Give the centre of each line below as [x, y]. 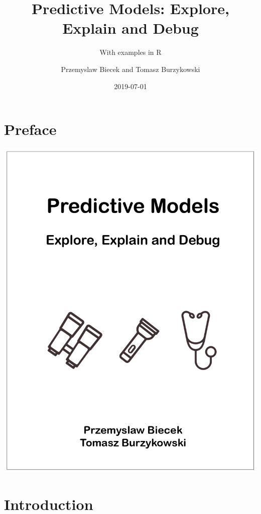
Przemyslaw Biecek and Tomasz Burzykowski [130, 69]
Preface [30, 129]
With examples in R [130, 52]
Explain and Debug [130, 28]
